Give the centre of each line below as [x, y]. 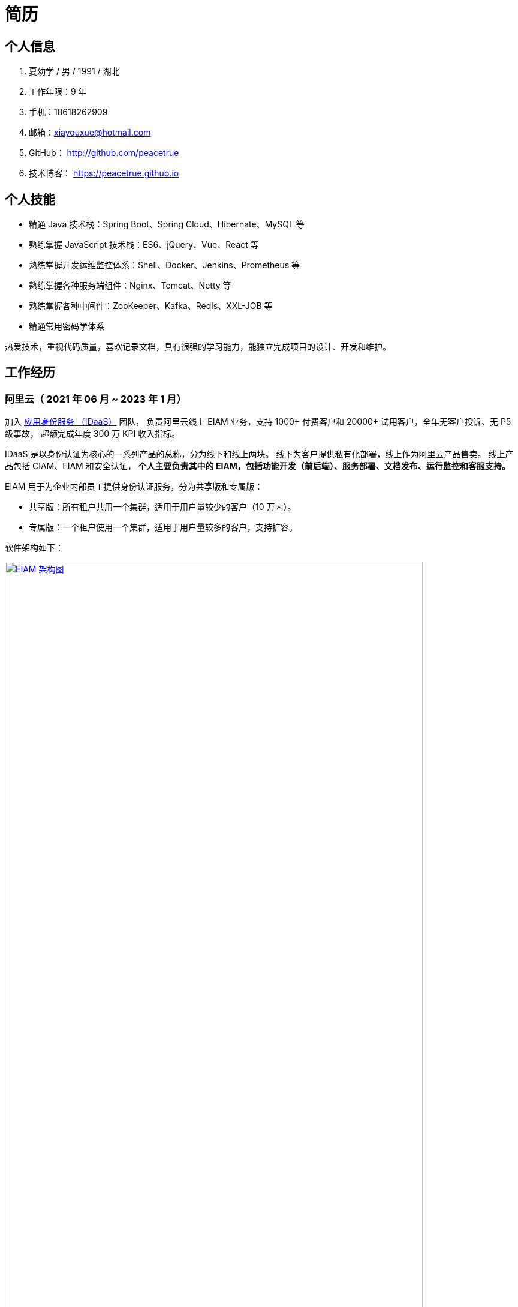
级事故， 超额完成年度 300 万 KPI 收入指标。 [93, 434]
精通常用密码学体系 [67, 326]
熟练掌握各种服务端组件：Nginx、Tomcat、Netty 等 [130, 286]
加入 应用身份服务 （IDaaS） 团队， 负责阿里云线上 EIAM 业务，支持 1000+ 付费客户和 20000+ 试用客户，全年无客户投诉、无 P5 [258, 422]
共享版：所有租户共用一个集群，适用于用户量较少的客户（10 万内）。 [162, 507]
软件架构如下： [34, 548]
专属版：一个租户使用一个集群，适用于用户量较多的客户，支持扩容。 [163, 527]
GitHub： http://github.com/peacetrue [104, 153]
